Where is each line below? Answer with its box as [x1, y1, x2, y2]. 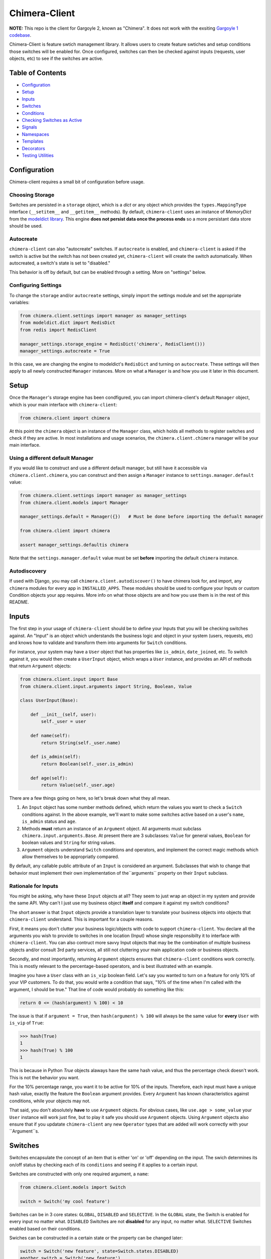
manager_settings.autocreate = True [20, 348, 110, 354]
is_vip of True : [9, 1020, 44, 1026]
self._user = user [41, 719, 86, 725]
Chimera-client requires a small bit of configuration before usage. [9, 179, 145, 185]
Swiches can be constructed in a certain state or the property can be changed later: [9, 1234, 183, 1241]
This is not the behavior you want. [9, 1074, 80, 1080]
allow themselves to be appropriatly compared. [22, 854, 119, 860]
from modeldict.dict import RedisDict [20, 320, 115, 326]
